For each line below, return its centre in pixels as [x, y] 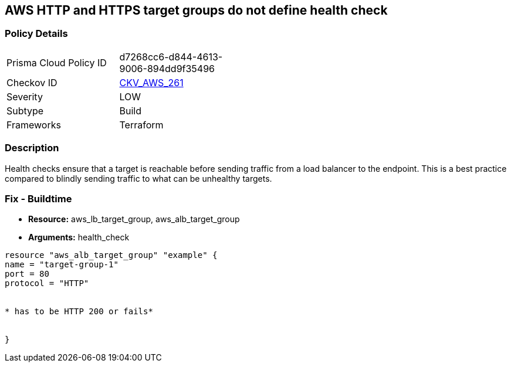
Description [32, 148]
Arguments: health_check [79, 237]
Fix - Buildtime [38, 198]
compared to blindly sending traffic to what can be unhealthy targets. [138, 178]
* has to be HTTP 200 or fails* [79, 312]
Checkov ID [32, 82]
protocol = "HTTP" [47, 283]
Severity [25, 96]
